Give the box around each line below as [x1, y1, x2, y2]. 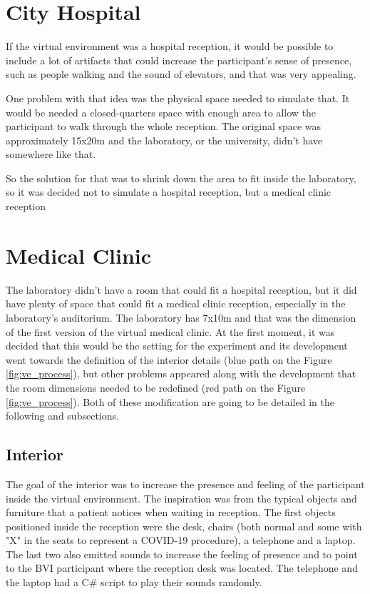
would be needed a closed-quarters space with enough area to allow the [6, 104, 317, 119]
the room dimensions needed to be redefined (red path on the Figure [6, 380, 306, 395]
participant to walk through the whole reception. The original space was [6, 119, 322, 134]
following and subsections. [6, 408, 119, 423]
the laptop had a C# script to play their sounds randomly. [6, 575, 262, 590]
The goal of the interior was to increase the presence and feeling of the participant [6, 476, 365, 491]
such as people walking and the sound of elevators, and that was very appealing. [6, 66, 356, 81]
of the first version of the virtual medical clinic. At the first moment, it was [6, 324, 335, 339]
